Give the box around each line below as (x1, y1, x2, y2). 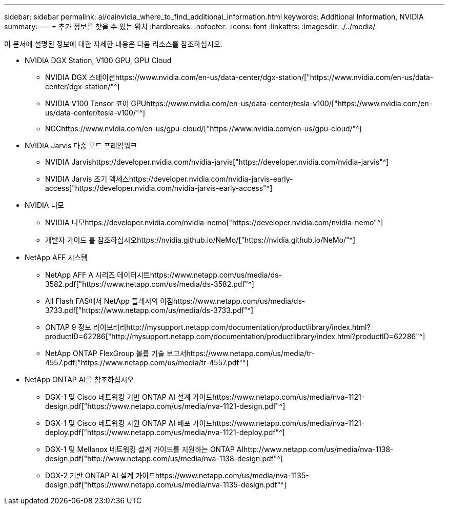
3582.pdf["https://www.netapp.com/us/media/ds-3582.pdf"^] (45, 280, 254, 288)
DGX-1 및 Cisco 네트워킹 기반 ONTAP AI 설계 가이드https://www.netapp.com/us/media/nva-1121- (45, 393, 365, 401)
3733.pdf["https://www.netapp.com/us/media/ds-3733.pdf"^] (45, 306, 254, 315)
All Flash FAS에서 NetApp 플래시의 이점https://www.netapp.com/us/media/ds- (45, 297, 305, 305)
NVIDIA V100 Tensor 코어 (45, 99, 129, 108)
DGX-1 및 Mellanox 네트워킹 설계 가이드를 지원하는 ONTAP (45, 445, 235, 454)
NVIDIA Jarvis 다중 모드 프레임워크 (25, 141, 137, 150)
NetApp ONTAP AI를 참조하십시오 (25, 375, 134, 384)
